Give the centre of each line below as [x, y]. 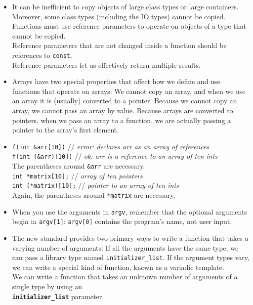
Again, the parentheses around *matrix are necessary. [94, 195]
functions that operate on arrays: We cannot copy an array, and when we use [129, 91]
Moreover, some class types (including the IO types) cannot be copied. [119, 16]
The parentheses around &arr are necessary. [79, 166]
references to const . [42, 55]
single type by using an [47, 286]
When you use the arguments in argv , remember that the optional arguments [129, 211]
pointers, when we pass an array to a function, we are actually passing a [122, 120]
